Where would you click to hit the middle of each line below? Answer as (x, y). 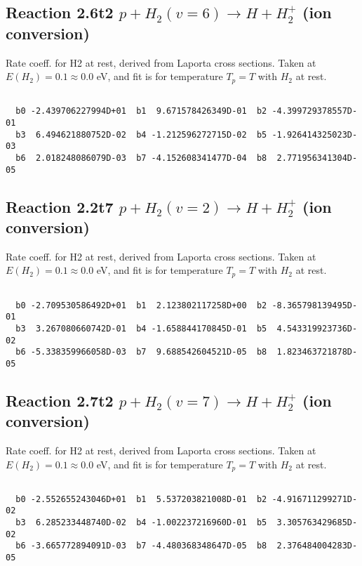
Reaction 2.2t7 (60, 206)
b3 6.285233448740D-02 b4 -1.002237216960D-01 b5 (141, 523)
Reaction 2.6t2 (60, 12)
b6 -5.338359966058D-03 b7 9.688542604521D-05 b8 (141, 352)
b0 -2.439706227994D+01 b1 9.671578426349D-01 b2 (141, 111)
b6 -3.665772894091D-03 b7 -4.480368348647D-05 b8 (141, 546)
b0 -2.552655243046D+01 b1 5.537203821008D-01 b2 (141, 499)
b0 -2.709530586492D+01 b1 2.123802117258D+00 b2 (141, 305)
